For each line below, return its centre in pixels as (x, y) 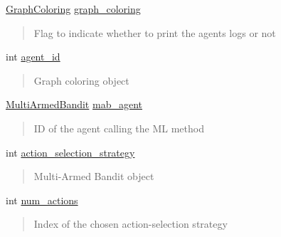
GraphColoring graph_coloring (73, 9)
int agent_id (33, 57)
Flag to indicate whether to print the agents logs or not (155, 32)
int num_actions (42, 200)
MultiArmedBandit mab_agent (74, 104)
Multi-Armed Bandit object (94, 176)
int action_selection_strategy (70, 152)
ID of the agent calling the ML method (119, 128)
